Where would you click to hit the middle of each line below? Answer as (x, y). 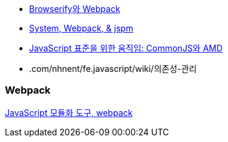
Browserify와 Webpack (75, 9)
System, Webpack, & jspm (81, 28)
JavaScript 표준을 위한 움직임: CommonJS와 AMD (126, 48)
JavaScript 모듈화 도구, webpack (69, 112)
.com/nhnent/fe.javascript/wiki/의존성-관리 (113, 69)
